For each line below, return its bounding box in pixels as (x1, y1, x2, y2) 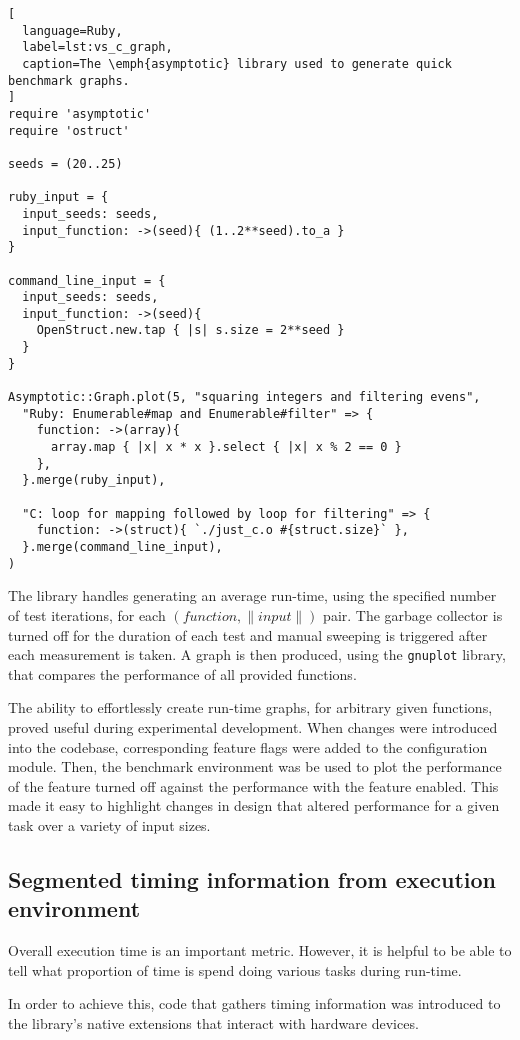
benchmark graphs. (8, 73, 130, 88)
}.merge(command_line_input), (22, 540, 223, 554)
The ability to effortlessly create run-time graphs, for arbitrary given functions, (8, 697, 493, 718)
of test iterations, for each (8, 604, 166, 625)
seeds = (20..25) (8, 156, 123, 171)
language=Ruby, (22, 23, 123, 38)
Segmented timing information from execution (8, 863, 497, 894)
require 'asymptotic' (8, 106, 152, 121)
